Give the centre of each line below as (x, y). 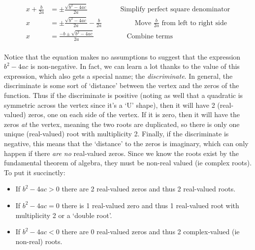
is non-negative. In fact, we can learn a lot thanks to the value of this (135, 66)
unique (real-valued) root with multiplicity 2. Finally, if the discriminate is (116, 134)
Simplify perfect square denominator (175, 10)
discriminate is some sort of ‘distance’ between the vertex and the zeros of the (122, 85)
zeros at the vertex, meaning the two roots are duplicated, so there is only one (122, 124)
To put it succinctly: (35, 172)
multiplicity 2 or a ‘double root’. (64, 215)
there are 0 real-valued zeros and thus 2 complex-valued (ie (151, 232)
